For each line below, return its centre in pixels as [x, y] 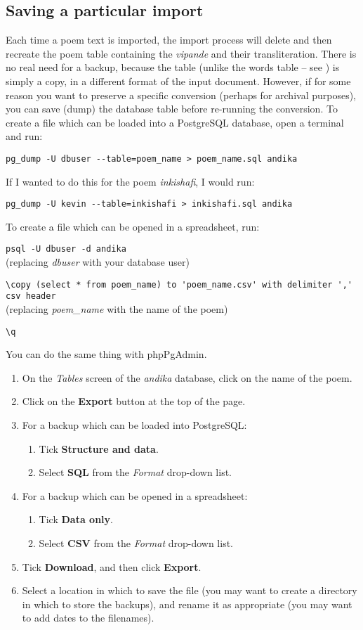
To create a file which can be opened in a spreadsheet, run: [133, 226]
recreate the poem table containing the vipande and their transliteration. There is [181, 53]
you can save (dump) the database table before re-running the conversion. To [172, 109]
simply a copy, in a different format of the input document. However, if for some [178, 81]
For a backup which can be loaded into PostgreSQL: [134, 425]
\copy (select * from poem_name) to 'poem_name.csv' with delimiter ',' [179, 284]
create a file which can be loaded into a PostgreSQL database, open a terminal [175, 122]
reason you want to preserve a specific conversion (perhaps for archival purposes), [181, 95]
